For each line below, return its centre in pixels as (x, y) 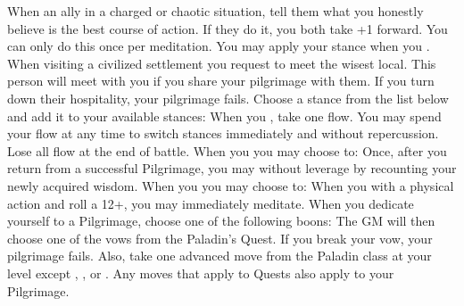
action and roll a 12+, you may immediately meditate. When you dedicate (211, 203)
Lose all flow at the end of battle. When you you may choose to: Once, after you (227, 150)
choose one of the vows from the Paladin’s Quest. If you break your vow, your (220, 238)
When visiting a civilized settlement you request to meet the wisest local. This (222, 63)
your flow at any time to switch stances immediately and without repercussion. (223, 133)
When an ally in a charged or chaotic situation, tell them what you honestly (215, 11)
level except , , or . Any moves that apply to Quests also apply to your (201, 273)
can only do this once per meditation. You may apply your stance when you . (219, 46)
